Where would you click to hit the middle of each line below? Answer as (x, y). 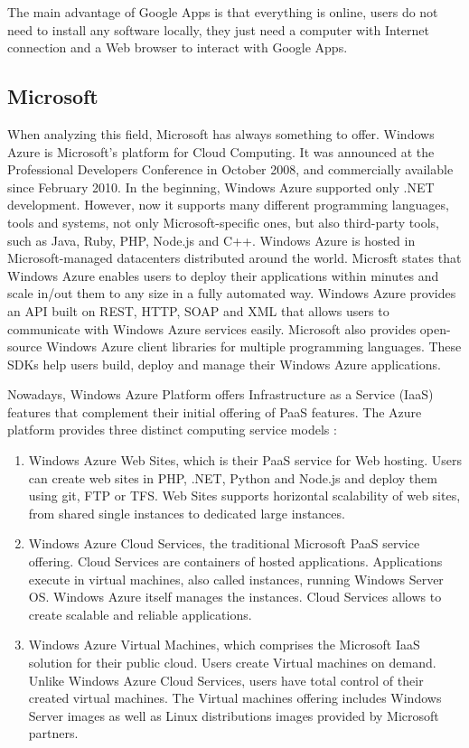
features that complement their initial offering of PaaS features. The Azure (215, 411)
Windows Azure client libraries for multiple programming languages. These (253, 346)
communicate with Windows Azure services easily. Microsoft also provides (212, 328)
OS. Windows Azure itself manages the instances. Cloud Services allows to (235, 597)
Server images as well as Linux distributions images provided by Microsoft (234, 715)
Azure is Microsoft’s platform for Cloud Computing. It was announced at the (221, 151)
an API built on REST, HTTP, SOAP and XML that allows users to (198, 310)
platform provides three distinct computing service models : (172, 430)
